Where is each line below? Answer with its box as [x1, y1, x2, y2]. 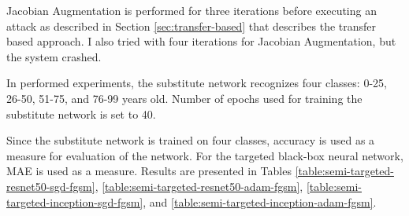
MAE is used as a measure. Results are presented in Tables [6, 163, 292, 179]
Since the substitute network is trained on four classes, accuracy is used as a [6, 132, 375, 148]
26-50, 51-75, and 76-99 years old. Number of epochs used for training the [6, 90, 363, 106]
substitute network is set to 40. [6, 105, 156, 122]
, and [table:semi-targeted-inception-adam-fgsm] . [143, 193, 377, 210]
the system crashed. [6, 48, 102, 64]
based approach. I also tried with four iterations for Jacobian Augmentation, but [6, 33, 396, 49]
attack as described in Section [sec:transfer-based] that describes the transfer [6, 17, 377, 34]
